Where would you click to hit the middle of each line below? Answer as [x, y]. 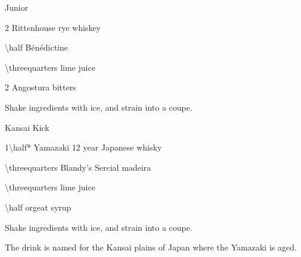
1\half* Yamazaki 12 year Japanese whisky [83, 147]
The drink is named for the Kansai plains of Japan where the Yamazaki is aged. [151, 247]
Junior [17, 7]
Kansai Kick [27, 127]
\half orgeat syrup [38, 207]
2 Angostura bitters [41, 87]
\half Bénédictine [36, 47]
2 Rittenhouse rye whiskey [53, 27]
